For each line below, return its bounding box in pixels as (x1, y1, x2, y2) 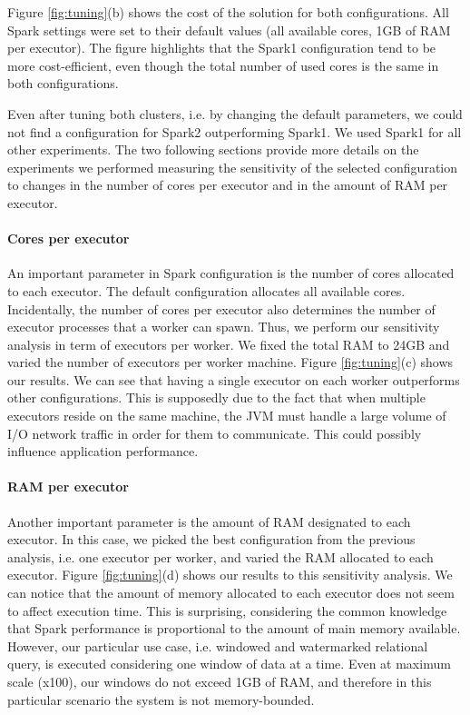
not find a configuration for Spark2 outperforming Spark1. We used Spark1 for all (7, 122, 462, 141)
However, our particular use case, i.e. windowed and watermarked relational (7, 636, 428, 655)
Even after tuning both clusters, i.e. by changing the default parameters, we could (7, 104, 463, 123)
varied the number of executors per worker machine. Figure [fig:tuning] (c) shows (7, 353, 454, 372)
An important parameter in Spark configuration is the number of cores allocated (7, 263, 455, 283)
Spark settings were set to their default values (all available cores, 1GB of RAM (7, 20, 451, 39)
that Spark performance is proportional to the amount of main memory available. (7, 619, 461, 638)
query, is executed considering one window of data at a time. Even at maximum (7, 654, 451, 673)
